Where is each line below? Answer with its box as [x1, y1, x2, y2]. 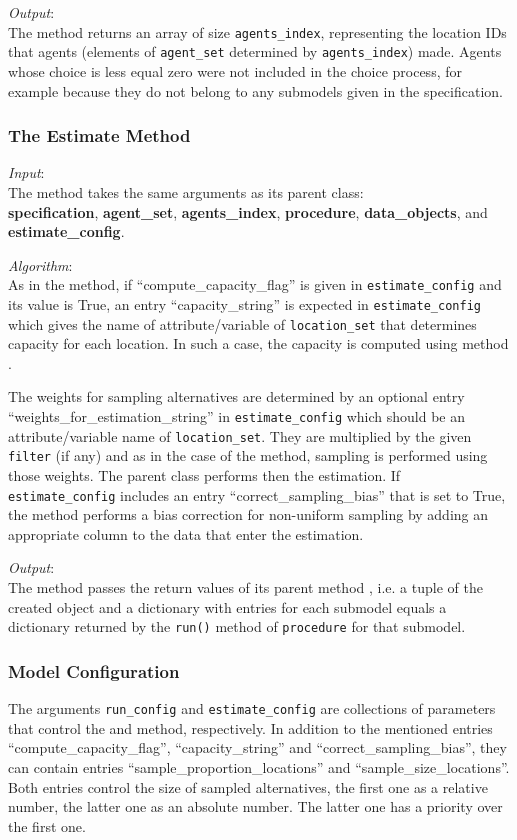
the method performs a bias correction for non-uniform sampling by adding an [8, 504, 489, 525]
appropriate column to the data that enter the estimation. [8, 523, 364, 544]
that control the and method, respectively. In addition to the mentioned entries [8, 717, 493, 738]
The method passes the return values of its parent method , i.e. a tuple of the [8, 577, 483, 598]
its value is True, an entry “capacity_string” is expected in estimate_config [8, 293, 481, 314]
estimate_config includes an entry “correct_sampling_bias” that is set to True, [8, 484, 506, 505]
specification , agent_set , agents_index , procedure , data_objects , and [8, 201, 488, 222]
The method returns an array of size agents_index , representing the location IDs [8, 21, 507, 42]
